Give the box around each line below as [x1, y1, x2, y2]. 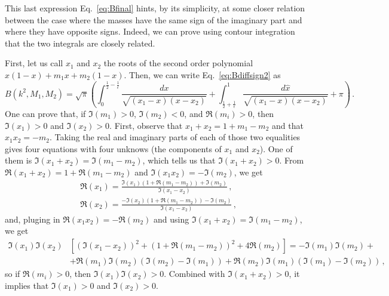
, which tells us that [142, 154, 216, 166]
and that [271, 119, 304, 131]
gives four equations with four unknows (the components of [5, 142, 222, 155]
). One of [259, 142, 293, 155]
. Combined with [164, 267, 225, 280]
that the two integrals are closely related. [5, 36, 155, 49]
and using [154, 212, 189, 225]
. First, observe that [109, 119, 183, 131]
